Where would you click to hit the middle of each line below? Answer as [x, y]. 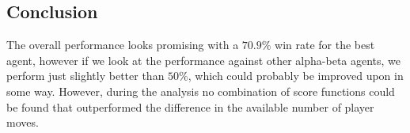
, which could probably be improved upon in [296, 76]
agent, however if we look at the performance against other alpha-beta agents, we [204, 60]
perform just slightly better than [85, 76]
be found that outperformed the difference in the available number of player [190, 106]
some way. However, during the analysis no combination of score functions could [201, 91]
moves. [23, 122]
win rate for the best [325, 45]
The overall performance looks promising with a [123, 45]
